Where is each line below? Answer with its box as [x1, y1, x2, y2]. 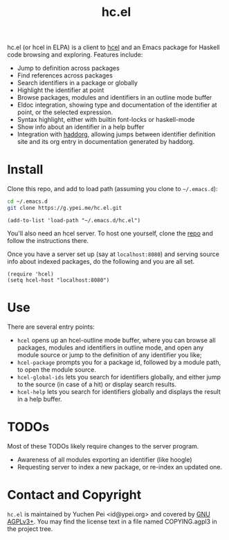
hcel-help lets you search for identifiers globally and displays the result [17, 387, 221, 395]
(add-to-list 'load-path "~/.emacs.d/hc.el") [7, 217, 140, 224]
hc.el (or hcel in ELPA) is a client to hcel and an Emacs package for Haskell [7, 43, 220, 52]
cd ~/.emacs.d [7, 198, 48, 205]
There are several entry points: [7, 323, 95, 331]
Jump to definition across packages [17, 64, 120, 73]
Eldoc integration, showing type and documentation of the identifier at [17, 101, 217, 109]
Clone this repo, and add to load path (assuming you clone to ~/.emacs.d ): [7, 185, 218, 193]
